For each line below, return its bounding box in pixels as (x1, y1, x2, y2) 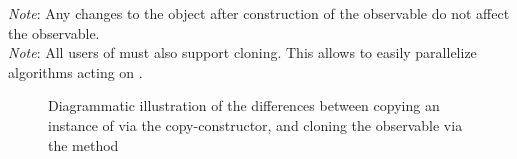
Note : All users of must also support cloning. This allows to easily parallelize (8, 42, 477, 63)
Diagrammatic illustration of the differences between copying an (48, 95, 440, 116)
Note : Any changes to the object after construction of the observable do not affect (8, 3, 510, 23)
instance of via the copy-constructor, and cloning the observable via (48, 114, 463, 135)
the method (48, 134, 119, 155)
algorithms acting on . (8, 61, 143, 82)
